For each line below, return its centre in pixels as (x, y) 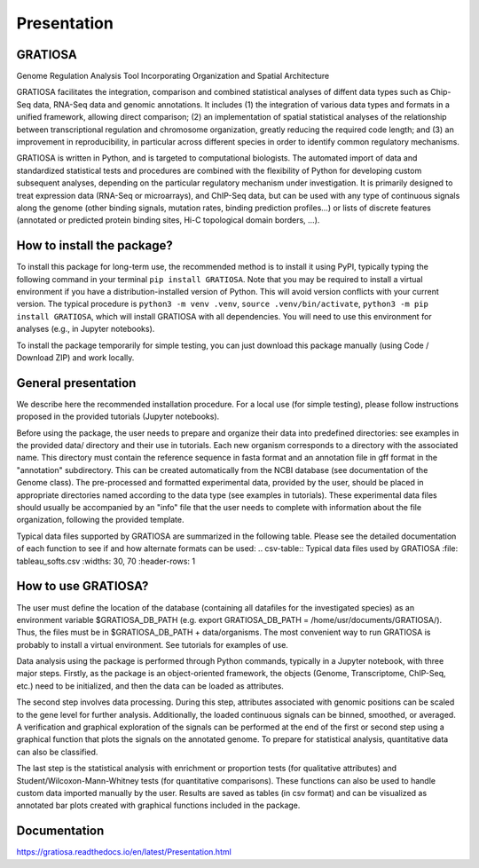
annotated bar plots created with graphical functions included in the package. (158, 805)
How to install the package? (94, 245)
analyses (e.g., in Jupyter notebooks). (86, 329)
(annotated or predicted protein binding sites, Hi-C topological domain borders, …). (168, 220)
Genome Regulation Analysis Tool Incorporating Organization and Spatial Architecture (173, 76)
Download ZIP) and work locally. (75, 358)
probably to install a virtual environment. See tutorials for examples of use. (152, 644)
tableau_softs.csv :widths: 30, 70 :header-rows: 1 (106, 561)
